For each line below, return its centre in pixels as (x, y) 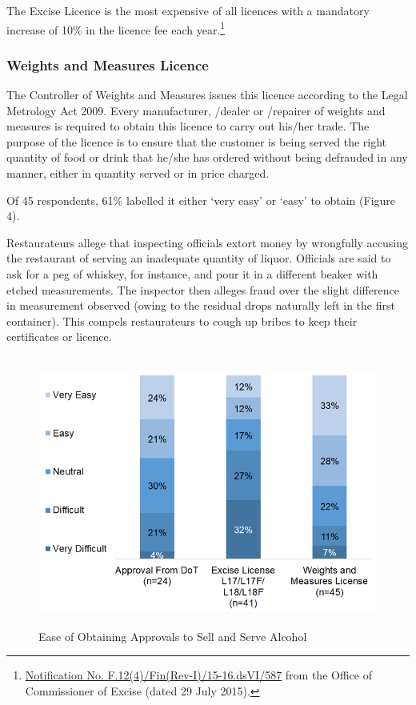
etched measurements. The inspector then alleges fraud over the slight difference (203, 289)
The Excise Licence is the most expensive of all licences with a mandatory (188, 10)
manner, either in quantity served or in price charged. (138, 173)
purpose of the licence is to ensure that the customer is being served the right (197, 141)
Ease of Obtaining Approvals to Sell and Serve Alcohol (173, 636)
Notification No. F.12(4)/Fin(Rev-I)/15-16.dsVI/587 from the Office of (198, 675)
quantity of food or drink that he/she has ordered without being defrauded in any (207, 157)
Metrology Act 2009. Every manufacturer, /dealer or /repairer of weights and (196, 110)
